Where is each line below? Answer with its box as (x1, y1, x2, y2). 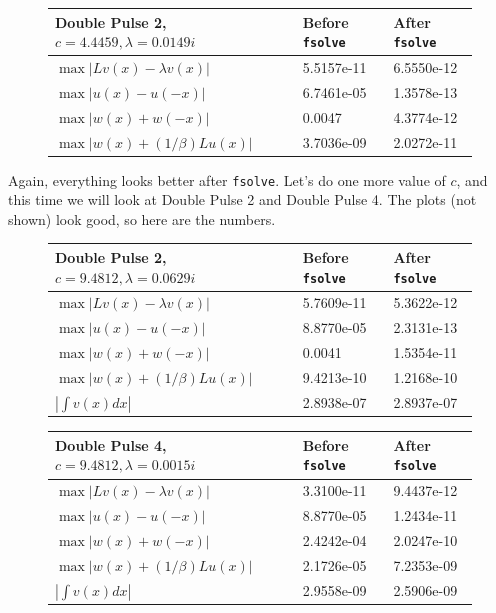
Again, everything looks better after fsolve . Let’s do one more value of (8, 169, 446, 190)
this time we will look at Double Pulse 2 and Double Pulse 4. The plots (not (8, 189, 477, 210)
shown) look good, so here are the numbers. (8, 208, 276, 229)
